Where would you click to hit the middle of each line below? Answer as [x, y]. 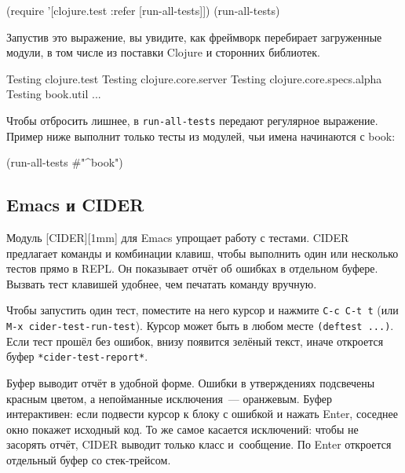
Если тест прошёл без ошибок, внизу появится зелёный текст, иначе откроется [195, 341]
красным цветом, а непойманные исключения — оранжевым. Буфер [169, 398]
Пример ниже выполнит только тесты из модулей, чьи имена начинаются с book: [201, 136]
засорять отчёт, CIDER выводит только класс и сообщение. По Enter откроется [199, 444]
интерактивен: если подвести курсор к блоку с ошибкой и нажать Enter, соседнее [202, 414]
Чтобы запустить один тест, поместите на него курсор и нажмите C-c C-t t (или [202, 310]
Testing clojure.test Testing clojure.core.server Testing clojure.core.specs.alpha [194, 78]
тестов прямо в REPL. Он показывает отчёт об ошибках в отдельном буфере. [192, 268]
